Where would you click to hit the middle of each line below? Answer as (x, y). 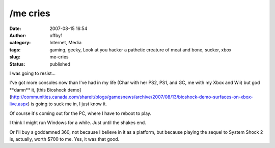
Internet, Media (65, 43)
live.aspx (19, 104)
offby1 (56, 35)
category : (20, 43)
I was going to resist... (33, 73)
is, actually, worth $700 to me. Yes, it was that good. (64, 139)
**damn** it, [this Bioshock (38, 90)
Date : (15, 28)
